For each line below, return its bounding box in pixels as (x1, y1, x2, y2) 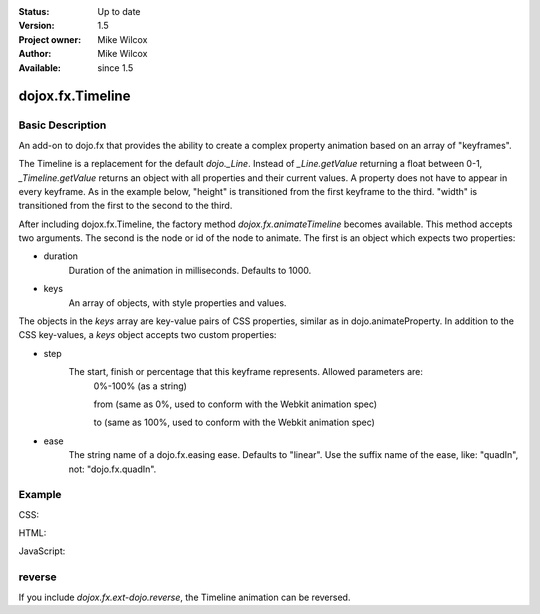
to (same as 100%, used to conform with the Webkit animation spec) (93, 416, 375, 429)
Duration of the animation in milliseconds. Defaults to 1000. (68, 264, 312, 276)
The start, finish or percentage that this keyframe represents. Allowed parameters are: (68, 366, 424, 378)
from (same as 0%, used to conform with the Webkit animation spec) (93, 398, 378, 410)
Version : (18, 20, 55, 32)
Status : (18, 6, 50, 17)
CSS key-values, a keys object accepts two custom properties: (18, 329, 277, 341)
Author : (18, 48, 52, 60)
